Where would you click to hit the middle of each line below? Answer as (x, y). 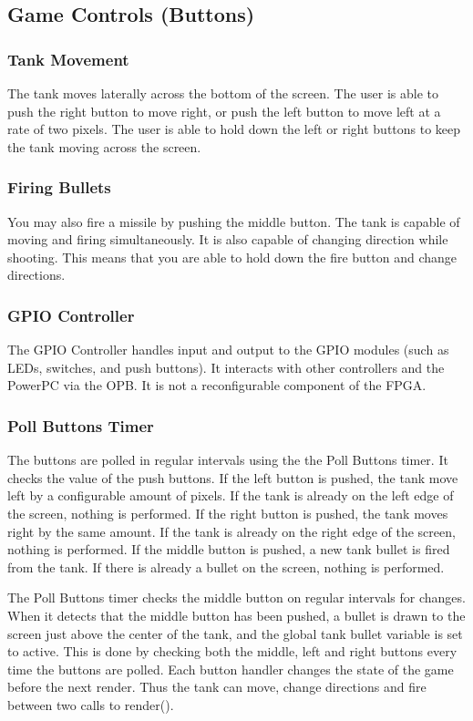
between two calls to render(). (91, 704)
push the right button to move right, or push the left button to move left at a (224, 111)
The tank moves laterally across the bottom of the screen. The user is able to (223, 93)
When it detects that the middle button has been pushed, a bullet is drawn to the (236, 615)
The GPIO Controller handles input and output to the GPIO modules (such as (228, 350)
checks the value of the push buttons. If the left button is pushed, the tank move (233, 477)
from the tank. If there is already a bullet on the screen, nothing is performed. (226, 566)
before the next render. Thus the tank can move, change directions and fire (217, 687)
